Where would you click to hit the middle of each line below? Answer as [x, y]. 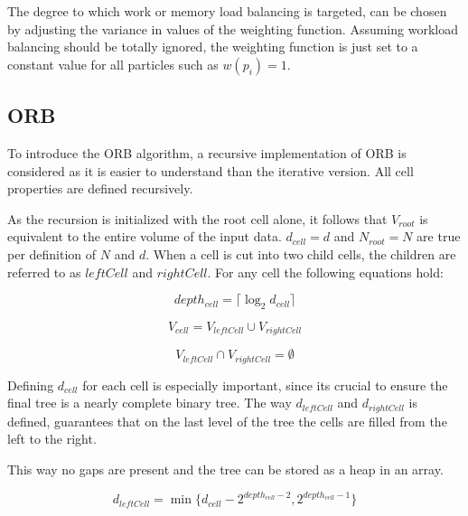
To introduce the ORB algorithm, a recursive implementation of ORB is [207, 152]
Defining [31, 385]
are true [439, 236]
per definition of [52, 253]
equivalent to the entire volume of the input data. [145, 236]
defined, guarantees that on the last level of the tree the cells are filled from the [227, 421]
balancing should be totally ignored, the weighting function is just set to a [213, 47]
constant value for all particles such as [113, 64]
